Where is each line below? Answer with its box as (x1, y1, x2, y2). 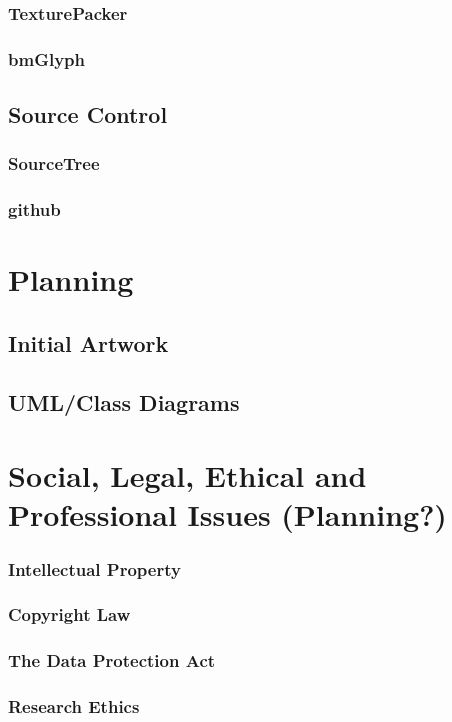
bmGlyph (8, 46, 85, 71)
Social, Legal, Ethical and (8, 455, 367, 496)
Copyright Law (8, 602, 131, 627)
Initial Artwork (8, 327, 169, 358)
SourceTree (8, 151, 100, 176)
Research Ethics (8, 694, 140, 719)
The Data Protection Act (8, 648, 216, 673)
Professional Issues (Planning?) (8, 494, 447, 535)
